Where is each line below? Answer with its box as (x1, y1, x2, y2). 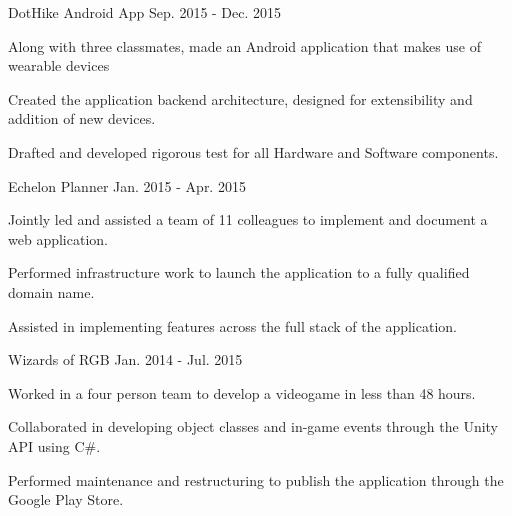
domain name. (8, 281, 95, 302)
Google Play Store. (8, 489, 124, 510)
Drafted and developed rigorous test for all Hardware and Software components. (8, 141, 499, 162)
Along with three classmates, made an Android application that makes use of (8, 35, 481, 56)
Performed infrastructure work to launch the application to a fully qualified (8, 262, 470, 283)
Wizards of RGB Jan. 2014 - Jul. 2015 (8, 349, 243, 370)
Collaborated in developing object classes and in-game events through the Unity (8, 416, 498, 437)
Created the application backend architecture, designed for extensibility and (8, 88, 473, 109)
